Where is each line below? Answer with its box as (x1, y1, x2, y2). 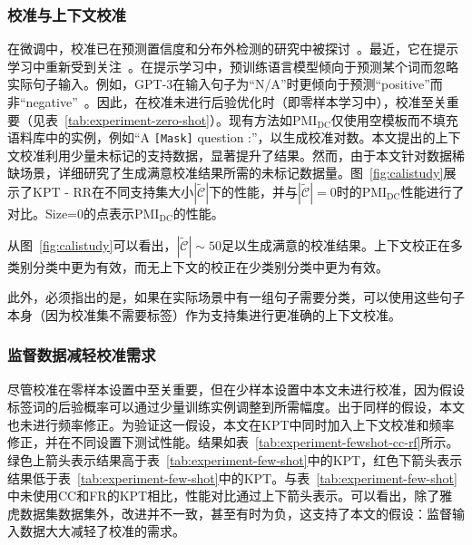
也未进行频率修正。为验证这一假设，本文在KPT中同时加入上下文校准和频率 (7, 414, 455, 433)
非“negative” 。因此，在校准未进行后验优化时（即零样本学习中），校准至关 (7, 92, 447, 111)
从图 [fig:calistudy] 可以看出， (7, 235, 177, 254)
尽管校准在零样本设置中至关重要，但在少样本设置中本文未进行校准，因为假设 (7, 379, 465, 398)
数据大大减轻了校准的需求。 (19, 521, 185, 540)
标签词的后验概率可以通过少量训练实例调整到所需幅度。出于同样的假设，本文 (7, 397, 465, 416)
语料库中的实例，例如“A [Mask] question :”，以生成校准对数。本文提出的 (7, 128, 436, 147)
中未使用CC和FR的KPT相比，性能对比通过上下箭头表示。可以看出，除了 (7, 486, 440, 505)
